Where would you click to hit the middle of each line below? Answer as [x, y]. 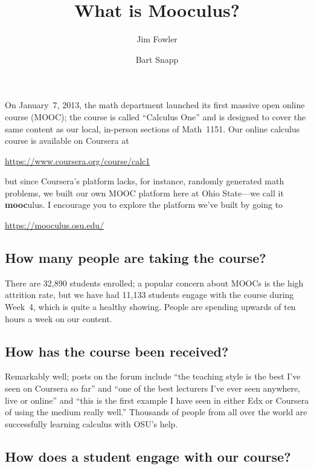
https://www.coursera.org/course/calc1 [78, 160]
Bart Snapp [157, 59]
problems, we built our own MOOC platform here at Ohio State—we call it [144, 192]
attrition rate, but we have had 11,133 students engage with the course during [149, 295]
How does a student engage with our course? [148, 456]
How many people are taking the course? [136, 258]
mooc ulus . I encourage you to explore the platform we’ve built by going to [144, 205]
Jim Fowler [157, 39]
